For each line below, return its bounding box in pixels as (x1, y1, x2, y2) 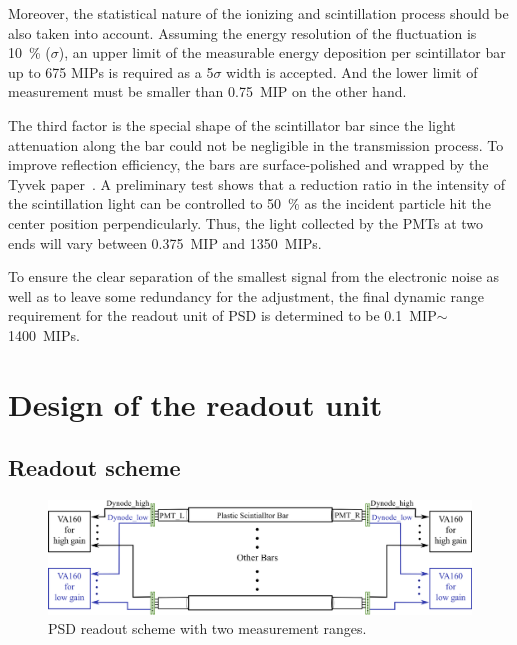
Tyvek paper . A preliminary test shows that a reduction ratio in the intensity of (8, 173, 506, 194)
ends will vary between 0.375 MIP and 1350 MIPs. (8, 232, 322, 253)
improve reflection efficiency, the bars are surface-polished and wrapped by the (8, 154, 489, 175)
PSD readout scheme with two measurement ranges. (48, 618, 367, 639)
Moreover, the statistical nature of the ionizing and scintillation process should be (8, 3, 509, 23)
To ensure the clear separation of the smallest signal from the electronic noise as (8, 266, 500, 287)
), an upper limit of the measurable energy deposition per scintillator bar (58, 42, 506, 63)
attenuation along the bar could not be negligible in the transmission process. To (8, 134, 504, 155)
